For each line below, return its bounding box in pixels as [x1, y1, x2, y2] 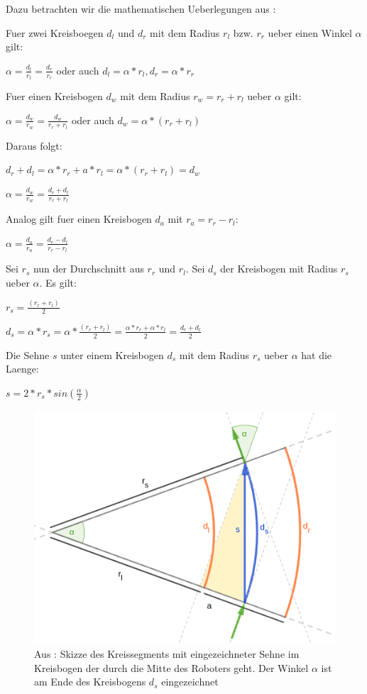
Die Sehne [6, 347, 50, 362]
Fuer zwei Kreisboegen [6, 25, 104, 40]
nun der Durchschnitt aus [33, 261, 144, 276]
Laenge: [6, 361, 39, 376]
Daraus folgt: [6, 138, 62, 153]
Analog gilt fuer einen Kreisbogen [6, 211, 152, 226]
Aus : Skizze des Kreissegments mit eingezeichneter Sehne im [34, 646, 300, 661]
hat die [301, 347, 332, 362]
